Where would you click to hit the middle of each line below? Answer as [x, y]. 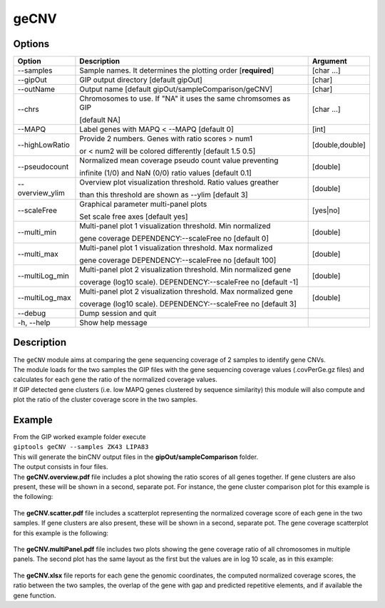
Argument [329, 61]
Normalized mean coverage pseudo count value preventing [179, 160]
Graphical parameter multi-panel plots [143, 205]
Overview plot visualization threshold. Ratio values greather [179, 182]
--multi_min [37, 232]
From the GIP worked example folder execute [79, 437]
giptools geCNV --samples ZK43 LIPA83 [81, 447]
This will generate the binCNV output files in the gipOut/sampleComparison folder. [136, 457]
